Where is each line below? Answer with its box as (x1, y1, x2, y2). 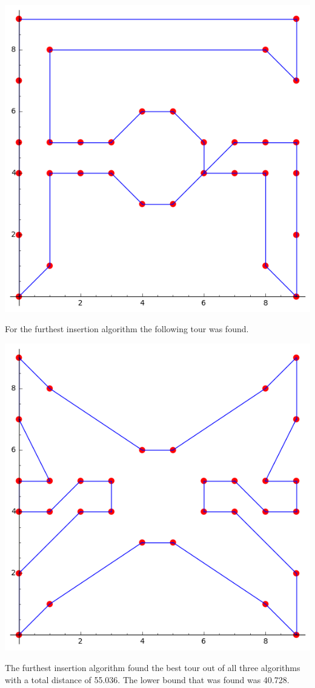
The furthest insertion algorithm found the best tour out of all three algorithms (5, 661, 300, 673)
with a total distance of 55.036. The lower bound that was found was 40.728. (5, 673, 290, 686)
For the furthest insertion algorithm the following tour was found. (5, 322, 249, 335)
